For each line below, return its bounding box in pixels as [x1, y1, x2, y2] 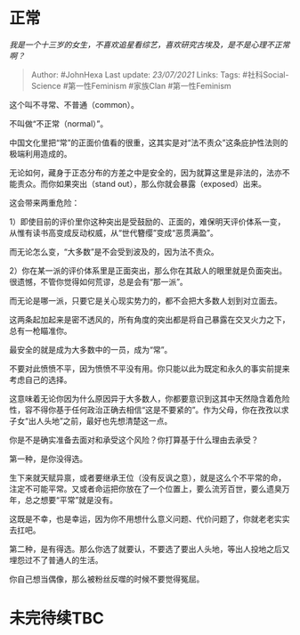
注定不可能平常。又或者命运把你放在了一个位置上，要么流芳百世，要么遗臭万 [9, 483, 290, 494]
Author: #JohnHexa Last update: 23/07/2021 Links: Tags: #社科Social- [30, 69, 289, 80]
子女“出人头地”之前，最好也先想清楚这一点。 [9, 415, 173, 426]
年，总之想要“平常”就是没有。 [9, 494, 118, 505]
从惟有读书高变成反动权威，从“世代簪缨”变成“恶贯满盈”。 [9, 227, 218, 238]
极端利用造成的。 [9, 148, 72, 159]
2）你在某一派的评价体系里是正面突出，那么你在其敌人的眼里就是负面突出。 [9, 265, 288, 276]
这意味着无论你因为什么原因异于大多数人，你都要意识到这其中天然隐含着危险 [9, 393, 290, 403]
